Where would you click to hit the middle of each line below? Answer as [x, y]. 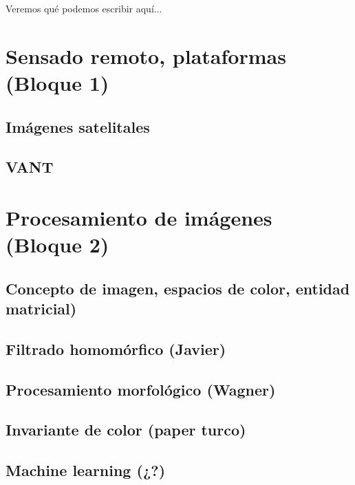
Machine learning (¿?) [86, 470]
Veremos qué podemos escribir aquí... [84, 8]
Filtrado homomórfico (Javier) [116, 348]
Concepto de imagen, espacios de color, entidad [178, 288]
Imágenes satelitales [78, 126]
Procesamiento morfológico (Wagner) [141, 389]
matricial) [41, 309]
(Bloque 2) [57, 245]
